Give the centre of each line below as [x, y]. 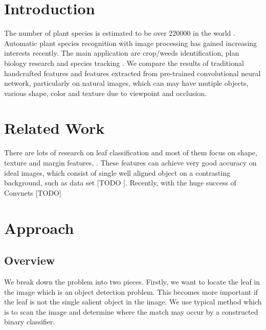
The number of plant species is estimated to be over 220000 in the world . [120, 33]
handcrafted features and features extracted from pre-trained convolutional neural [132, 73]
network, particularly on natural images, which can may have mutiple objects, [126, 83]
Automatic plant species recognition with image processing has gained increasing [131, 43]
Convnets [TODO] [33, 192]
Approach [39, 228]
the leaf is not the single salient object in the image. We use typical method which [133, 302]
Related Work [54, 128]
